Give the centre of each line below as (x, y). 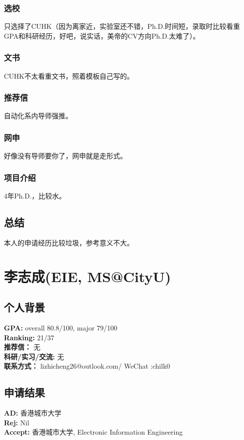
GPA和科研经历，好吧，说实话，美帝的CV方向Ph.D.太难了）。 (102, 35)
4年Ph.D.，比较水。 (35, 196)
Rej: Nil (17, 422)
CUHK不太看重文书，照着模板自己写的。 (69, 76)
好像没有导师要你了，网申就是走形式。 (65, 156)
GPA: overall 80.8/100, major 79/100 (61, 328)
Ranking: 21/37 (29, 337)
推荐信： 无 (22, 347)
